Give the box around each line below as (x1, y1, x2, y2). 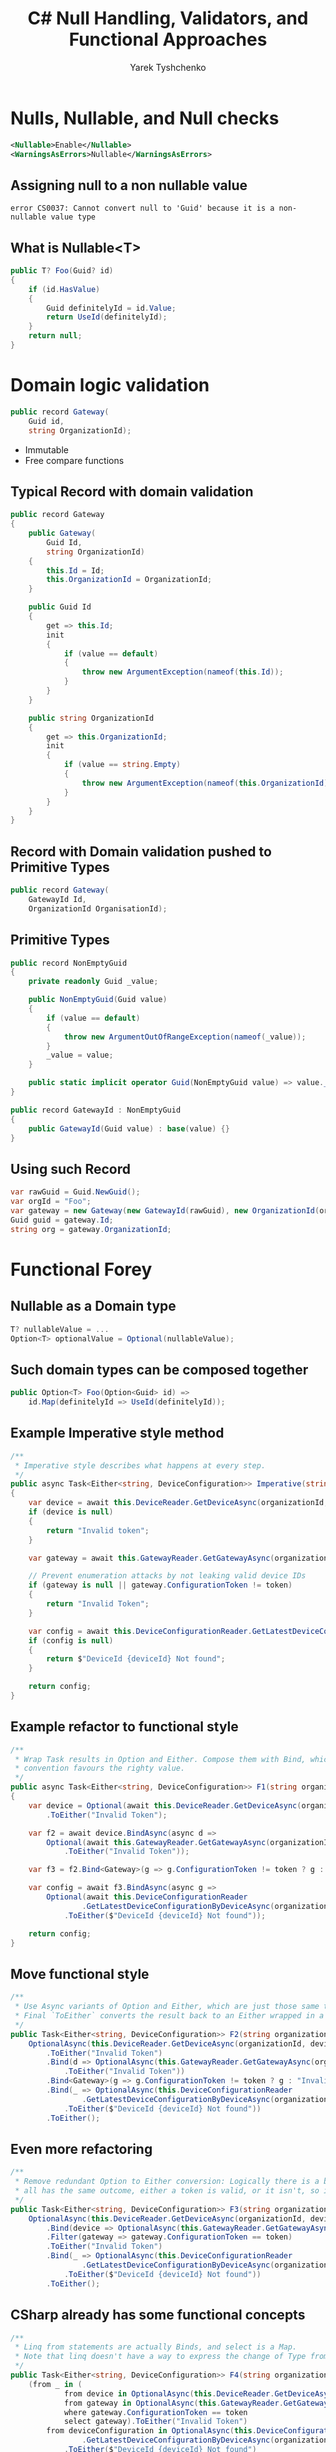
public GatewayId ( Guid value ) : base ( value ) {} (28, 1123, 230, 1134)
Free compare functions (24, 454, 125, 466)
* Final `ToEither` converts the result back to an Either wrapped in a (14, 2011, 325, 2021)
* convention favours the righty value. (14, 1763, 186, 1774)
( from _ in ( (28, 2379, 83, 2389)
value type (50, 212, 97, 222)
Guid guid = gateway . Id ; (10, 1215, 114, 1225)
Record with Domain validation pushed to (10, 843, 272, 860)
